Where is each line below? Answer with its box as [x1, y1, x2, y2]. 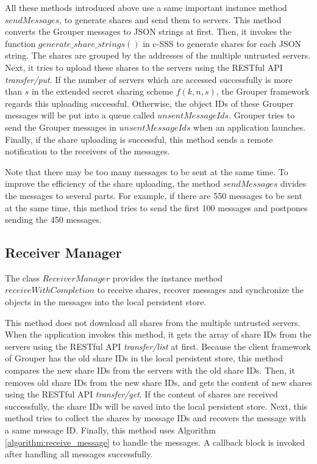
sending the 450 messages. [5, 213, 102, 226]
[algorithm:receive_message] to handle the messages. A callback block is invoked [5, 435, 305, 448]
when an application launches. [193, 120, 306, 133]
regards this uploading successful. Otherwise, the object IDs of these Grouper [5, 96, 294, 109]
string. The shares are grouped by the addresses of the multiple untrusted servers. [5, 49, 311, 62]
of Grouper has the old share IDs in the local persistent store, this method [5, 352, 283, 364]
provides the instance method [112, 271, 223, 284]
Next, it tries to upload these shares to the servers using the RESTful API [5, 60, 283, 73]
